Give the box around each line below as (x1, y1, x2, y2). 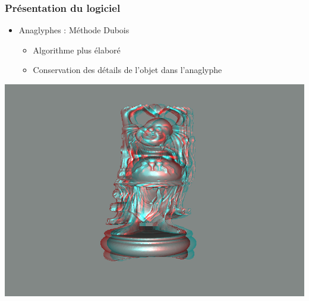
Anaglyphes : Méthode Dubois (18, 24, 130, 36)
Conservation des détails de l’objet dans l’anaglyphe (33, 64, 222, 76)
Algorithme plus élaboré (33, 43, 121, 56)
